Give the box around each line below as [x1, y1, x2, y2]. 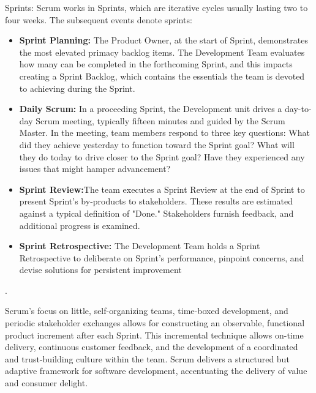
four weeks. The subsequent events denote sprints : [5, 13, 192, 26]
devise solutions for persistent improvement [19, 263, 182, 276]
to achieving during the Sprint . [19, 81, 135, 94]
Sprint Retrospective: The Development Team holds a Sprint [19, 239, 260, 252]
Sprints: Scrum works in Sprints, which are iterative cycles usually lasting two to [5, 1, 308, 13]
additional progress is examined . [19, 219, 140, 231]
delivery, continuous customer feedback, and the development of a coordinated [5, 340, 298, 353]
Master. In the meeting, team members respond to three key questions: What [19, 126, 310, 139]
